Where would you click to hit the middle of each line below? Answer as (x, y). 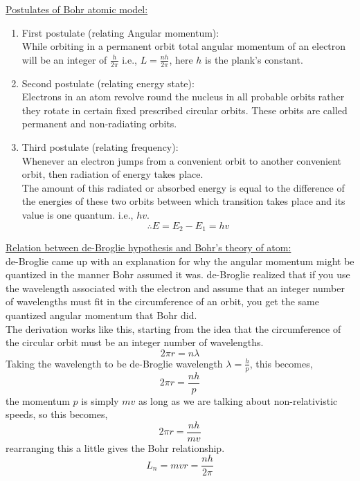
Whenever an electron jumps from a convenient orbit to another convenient (181, 160)
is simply (100, 400)
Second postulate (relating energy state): (108, 83)
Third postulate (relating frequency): (100, 146)
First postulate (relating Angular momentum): (120, 32)
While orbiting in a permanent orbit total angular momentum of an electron (184, 46)
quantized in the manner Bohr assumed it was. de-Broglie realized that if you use (178, 274)
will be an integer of (64, 59)
